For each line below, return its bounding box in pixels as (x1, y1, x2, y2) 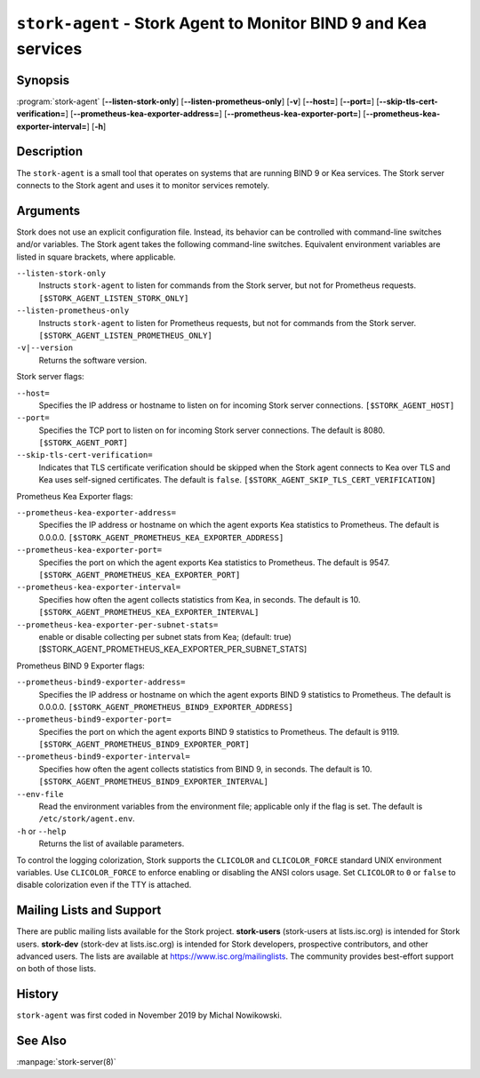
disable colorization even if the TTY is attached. (16, 880, 192, 890)
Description (16, 144, 84, 159)
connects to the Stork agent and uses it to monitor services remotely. (16, 180, 270, 190)
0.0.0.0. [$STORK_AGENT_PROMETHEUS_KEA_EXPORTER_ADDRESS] (38, 531, 284, 542)
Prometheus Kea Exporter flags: (16, 491, 133, 501)
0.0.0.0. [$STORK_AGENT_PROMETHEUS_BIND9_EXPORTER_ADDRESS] (38, 701, 293, 712)
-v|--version (16, 343, 74, 353)
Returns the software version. (38, 355, 148, 365)
